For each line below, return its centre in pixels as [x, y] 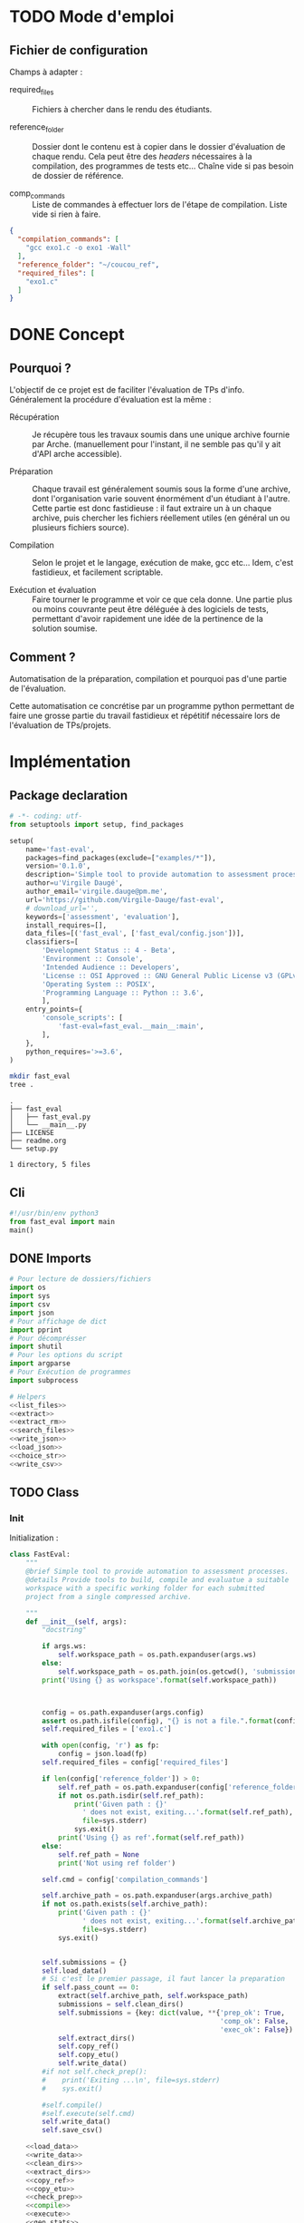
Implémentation [70, 762]
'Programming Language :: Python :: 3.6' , [123, 993]
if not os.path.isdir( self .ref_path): [131, 1796]
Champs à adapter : [46, 72]
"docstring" [65, 1630]
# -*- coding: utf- [46, 816]
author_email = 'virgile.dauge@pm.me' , [97, 892]
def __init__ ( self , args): [76, 1621]
